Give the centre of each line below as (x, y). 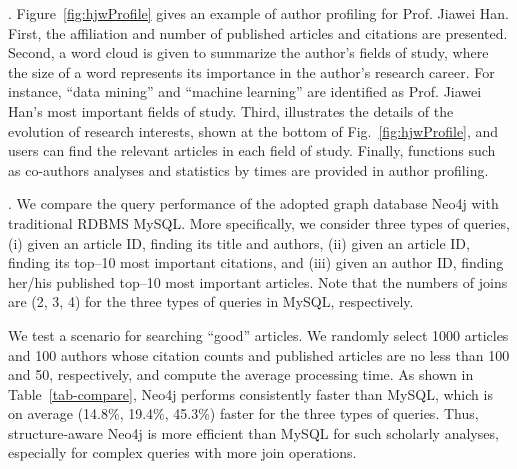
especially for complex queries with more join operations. (182, 452)
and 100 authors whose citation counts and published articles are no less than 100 (259, 354)
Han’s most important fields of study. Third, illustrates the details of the (231, 110)
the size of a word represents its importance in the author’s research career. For (251, 71)
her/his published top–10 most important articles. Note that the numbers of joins (258, 281)
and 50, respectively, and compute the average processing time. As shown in (241, 374)
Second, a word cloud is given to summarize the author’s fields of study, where (248, 52)
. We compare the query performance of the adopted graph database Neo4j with (253, 203)
